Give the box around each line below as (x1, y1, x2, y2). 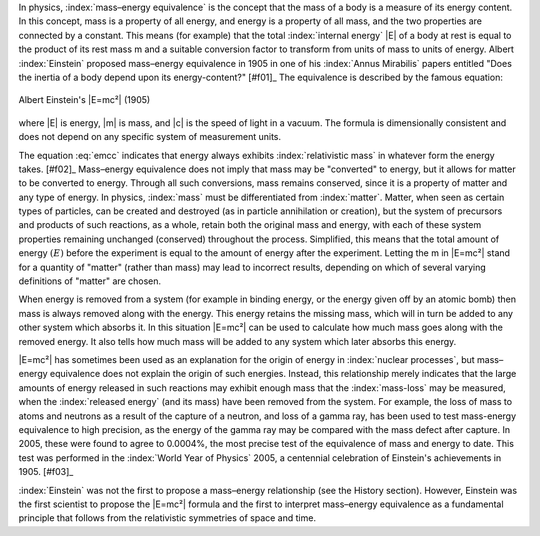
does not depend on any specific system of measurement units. (18, 131, 282, 143)
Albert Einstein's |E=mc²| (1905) (18, 94, 151, 106)
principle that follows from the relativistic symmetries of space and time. (18, 512, 317, 524)
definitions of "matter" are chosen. (18, 275, 162, 287)
